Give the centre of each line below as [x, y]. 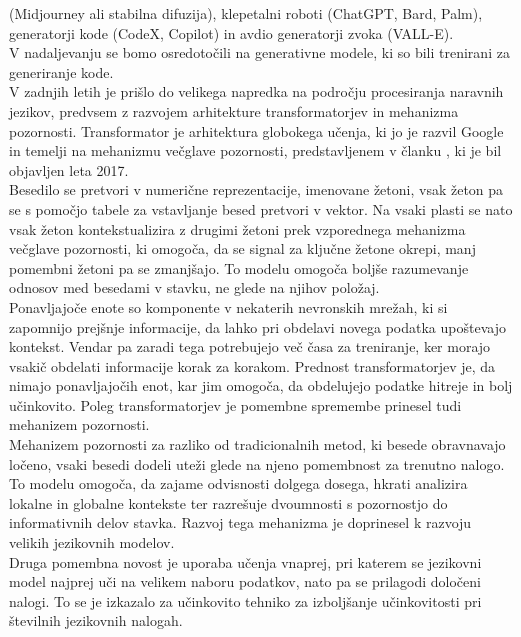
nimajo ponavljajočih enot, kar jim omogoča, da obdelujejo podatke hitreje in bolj [261, 385]
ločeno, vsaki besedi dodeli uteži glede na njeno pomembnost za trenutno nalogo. [257, 463]
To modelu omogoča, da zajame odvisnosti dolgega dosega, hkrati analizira [238, 483]
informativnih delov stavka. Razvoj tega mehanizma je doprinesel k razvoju [240, 522]
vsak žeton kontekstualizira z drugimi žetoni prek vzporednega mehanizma [237, 228]
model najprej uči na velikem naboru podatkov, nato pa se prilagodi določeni [245, 581]
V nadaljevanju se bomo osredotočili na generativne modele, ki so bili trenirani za [259, 52]
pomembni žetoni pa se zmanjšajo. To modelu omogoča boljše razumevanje [239, 267]
